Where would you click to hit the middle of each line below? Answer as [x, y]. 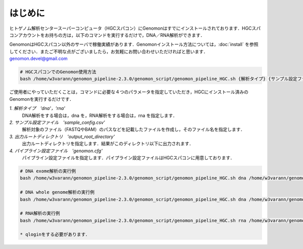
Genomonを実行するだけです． [42, 99]
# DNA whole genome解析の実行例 [57, 192]
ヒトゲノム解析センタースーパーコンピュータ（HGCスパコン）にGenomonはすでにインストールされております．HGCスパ [135, 28]
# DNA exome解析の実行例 [48, 171]
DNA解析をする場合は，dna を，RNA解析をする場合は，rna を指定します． [100, 115]
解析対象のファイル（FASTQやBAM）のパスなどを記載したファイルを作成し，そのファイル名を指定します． [133, 130]
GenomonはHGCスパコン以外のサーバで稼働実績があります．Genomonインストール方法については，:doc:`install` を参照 [134, 44]
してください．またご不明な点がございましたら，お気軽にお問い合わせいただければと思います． [109, 51]
